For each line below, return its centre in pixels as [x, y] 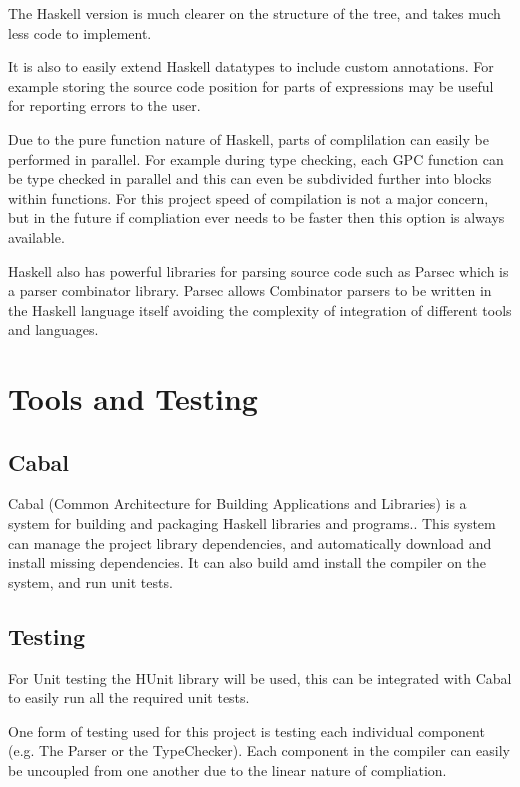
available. [36, 236]
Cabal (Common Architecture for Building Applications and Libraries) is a [237, 503]
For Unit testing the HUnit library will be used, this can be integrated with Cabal [260, 677]
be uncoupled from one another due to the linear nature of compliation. [227, 770]
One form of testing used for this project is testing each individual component [246, 730]
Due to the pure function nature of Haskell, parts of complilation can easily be [248, 138]
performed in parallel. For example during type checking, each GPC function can [256, 158]
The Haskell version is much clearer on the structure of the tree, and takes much [254, 13]
